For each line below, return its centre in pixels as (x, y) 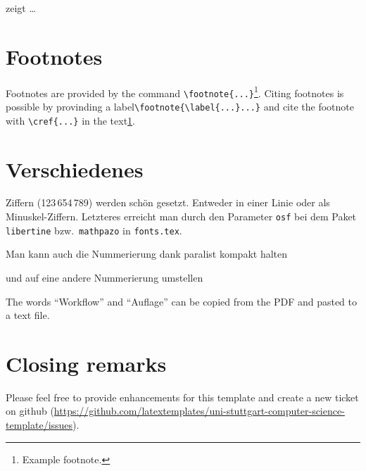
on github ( (30, 411)
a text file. (28, 315)
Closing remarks (86, 363)
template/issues (39, 425)
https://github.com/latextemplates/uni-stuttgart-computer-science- (199, 411)
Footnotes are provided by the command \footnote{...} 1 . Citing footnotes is (175, 92)
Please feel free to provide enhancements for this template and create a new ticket (182, 397)
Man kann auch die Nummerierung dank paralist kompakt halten (147, 254)
